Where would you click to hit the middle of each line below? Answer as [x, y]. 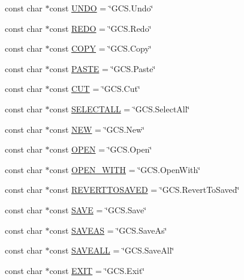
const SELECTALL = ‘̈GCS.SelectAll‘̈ [120, 108]
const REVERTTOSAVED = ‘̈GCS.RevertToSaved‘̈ [144, 190]
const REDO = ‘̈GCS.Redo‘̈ [100, 28]
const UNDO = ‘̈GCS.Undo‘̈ [101, 8]
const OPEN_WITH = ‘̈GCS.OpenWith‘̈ [125, 169]
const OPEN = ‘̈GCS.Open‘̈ [101, 149]
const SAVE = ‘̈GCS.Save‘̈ [98, 209]
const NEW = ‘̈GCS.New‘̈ [97, 129]
